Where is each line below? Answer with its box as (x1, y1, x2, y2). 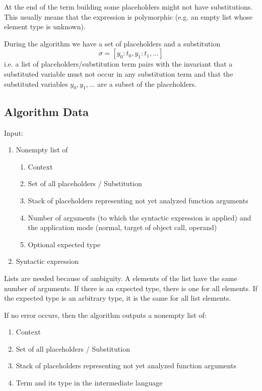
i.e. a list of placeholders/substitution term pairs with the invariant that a (4, 59, 233, 69)
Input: (4, 127, 23, 138)
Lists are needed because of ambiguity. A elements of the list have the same (4, 272, 237, 283)
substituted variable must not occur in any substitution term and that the (4, 68, 233, 79)
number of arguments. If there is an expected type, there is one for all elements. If (4, 283, 257, 293)
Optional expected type (28, 239, 101, 249)
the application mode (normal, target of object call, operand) (28, 222, 217, 233)
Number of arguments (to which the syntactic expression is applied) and (28, 212, 251, 222)
